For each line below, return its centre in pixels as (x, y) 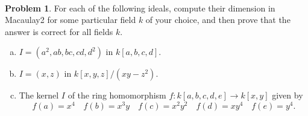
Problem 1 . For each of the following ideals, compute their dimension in (140, 8)
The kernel (39, 95)
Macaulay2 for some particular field (71, 20)
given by (288, 95)
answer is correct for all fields (59, 31)
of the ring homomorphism (117, 95)
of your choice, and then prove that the (218, 20)
